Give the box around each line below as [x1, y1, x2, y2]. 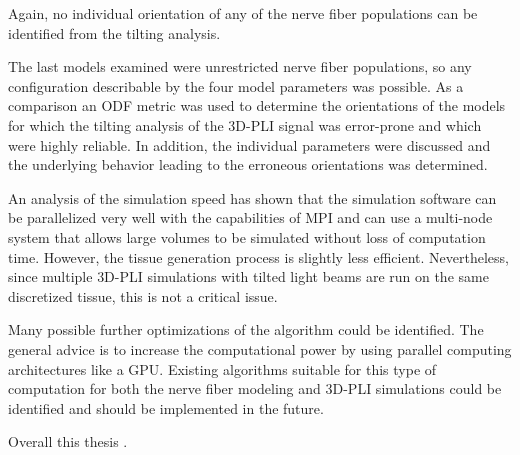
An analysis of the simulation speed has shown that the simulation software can [8, 187, 497, 208]
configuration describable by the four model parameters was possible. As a [8, 75, 464, 96]
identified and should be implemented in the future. [8, 397, 324, 418]
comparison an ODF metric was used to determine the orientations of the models [8, 95, 506, 116]
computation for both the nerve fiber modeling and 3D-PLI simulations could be [8, 378, 502, 399]
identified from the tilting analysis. [8, 22, 221, 43]
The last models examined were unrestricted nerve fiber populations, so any [8, 56, 472, 77]
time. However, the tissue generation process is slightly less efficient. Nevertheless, [8, 246, 509, 267]
